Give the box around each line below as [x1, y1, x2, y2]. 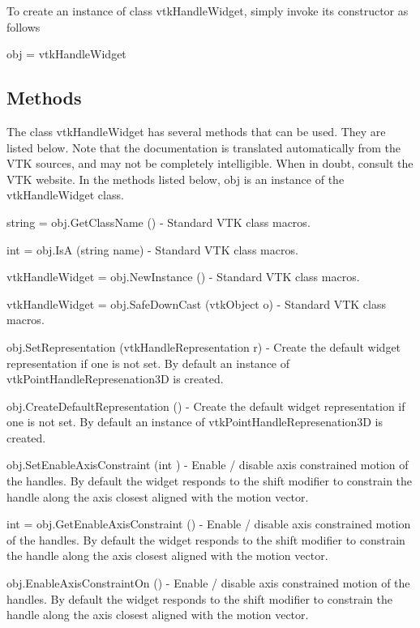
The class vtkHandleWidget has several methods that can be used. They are [6, 122, 386, 139]
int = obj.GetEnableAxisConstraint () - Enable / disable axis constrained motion [6, 515, 411, 532]
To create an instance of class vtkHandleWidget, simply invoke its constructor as [6, 2, 409, 19]
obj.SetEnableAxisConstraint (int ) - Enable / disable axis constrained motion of [6, 456, 409, 473]
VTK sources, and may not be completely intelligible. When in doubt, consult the [6, 155, 414, 172]
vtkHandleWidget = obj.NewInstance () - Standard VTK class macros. [6, 268, 360, 285]
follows [6, 18, 41, 35]
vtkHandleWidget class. [6, 186, 124, 203]
